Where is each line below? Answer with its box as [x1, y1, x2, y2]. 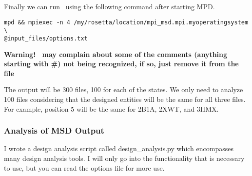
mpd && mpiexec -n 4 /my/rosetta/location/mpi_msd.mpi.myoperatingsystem [4, 19, 249, 26]
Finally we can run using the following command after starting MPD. [4, 1, 215, 11]
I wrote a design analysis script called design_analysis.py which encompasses [4, 143, 233, 154]
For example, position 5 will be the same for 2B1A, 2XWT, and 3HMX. [4, 103, 219, 114]
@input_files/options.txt [4, 35, 88, 42]
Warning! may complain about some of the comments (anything [4, 49, 228, 59]
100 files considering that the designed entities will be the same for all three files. [4, 94, 246, 104]
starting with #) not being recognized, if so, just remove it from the [4, 59, 239, 69]
